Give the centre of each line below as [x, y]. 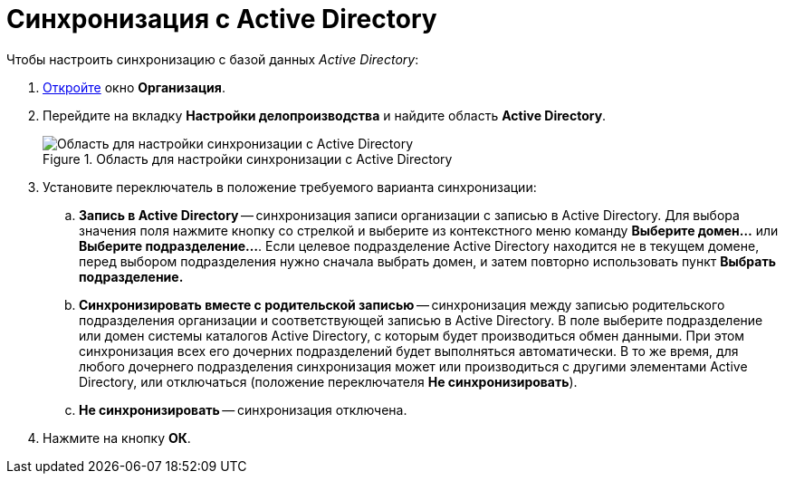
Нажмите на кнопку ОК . [117, 438]
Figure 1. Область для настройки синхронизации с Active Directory [248, 159]
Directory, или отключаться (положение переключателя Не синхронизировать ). [328, 381]
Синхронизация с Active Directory [222, 19]
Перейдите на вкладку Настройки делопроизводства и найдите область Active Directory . [325, 115]
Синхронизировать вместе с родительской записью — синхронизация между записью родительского [402, 304]
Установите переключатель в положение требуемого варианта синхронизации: [290, 187]
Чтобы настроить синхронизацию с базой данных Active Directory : [213, 59]
